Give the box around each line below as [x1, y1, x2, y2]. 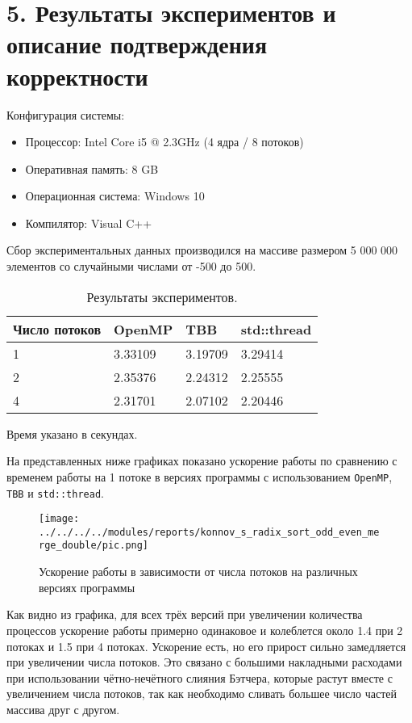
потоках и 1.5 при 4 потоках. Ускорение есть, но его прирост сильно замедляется [6, 637, 406, 654]
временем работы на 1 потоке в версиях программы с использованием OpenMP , [6, 468, 393, 485]
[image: [39, 513, 80, 525]
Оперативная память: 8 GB [25, 160, 159, 177]
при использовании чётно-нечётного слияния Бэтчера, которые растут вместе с [6, 669, 393, 686]
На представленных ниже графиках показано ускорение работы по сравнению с [6, 452, 397, 469]
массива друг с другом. [6, 700, 120, 717]
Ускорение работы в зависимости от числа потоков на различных [39, 563, 358, 580]
